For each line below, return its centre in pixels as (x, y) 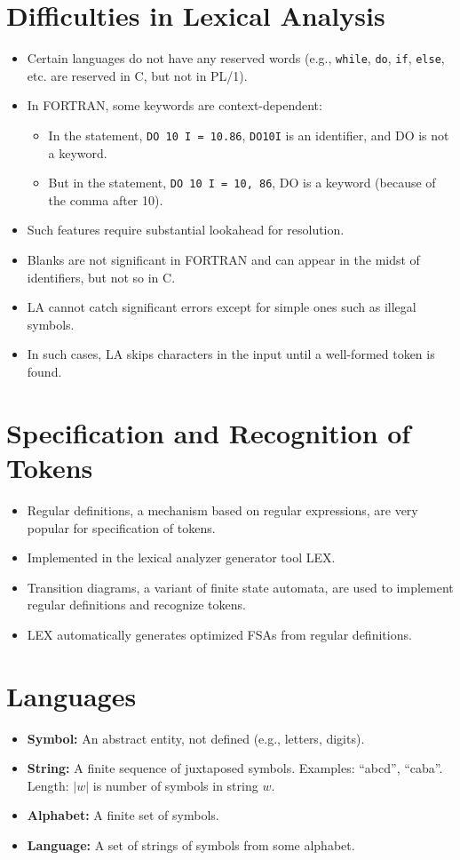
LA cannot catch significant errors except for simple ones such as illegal (222, 307)
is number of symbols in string (175, 785)
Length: (48, 785)
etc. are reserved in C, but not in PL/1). (137, 75)
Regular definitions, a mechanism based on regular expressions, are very (222, 510)
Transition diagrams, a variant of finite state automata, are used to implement (240, 587)
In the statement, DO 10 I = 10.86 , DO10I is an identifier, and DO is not (249, 135)
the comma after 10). (106, 199)
